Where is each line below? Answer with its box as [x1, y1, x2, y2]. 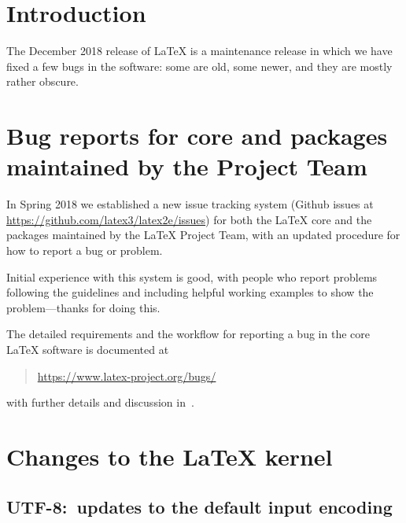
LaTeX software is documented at [6, 341, 169, 357]
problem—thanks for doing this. [6, 299, 161, 315]
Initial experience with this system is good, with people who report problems [6, 268, 378, 285]
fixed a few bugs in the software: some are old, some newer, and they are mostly [6, 57, 393, 74]
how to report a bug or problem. [6, 242, 163, 258]
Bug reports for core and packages [6, 120, 388, 152]
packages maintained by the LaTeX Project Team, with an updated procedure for [6, 227, 400, 243]
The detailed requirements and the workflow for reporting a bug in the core [6, 326, 370, 342]
